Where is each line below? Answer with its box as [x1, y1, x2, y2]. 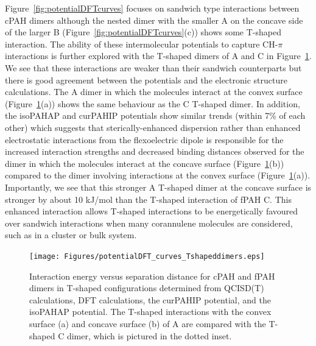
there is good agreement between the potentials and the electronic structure [5, 73, 287, 86]
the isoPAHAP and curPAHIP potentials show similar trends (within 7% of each [5, 109, 306, 122]
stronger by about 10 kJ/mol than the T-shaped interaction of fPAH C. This [5, 192, 292, 205]
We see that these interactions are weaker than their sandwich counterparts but [5, 61, 302, 74]
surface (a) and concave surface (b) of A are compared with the [29, 317, 266, 330]
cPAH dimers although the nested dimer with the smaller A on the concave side [5, 13, 303, 26]
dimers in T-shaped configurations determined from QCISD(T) [29, 281, 264, 294]
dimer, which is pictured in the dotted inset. [66, 329, 232, 342]
